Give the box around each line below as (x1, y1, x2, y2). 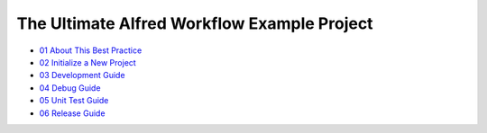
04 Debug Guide (39, 82, 101, 93)
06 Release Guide (39, 108, 106, 119)
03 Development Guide (39, 70, 125, 81)
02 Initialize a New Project (39, 57, 137, 67)
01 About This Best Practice (39, 45, 142, 56)
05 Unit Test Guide (39, 95, 109, 106)
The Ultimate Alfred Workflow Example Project (16, 13, 373, 33)
